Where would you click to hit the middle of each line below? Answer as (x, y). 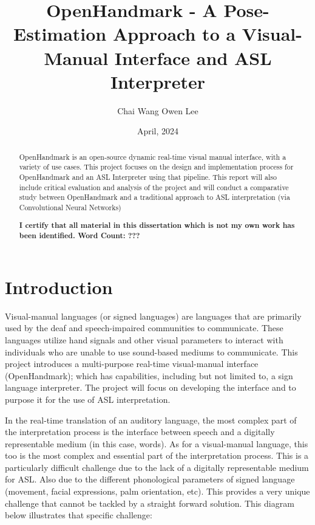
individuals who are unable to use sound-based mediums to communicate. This (151, 352)
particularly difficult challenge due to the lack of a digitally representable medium (157, 467)
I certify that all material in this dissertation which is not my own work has (157, 225)
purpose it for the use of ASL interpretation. (88, 399)
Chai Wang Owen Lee (158, 110)
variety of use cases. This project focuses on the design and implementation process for (156, 167)
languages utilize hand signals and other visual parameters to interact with (144, 339)
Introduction (59, 287)
